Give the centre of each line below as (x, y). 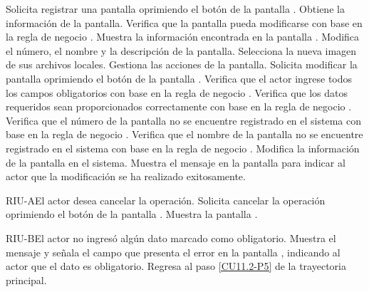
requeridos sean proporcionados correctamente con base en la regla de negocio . (179, 106)
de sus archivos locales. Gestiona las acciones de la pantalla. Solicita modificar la (182, 64)
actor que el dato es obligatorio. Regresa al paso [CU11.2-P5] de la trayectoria (176, 266)
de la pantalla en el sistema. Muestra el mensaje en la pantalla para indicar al (176, 162)
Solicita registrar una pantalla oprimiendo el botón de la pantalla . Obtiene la (175, 9)
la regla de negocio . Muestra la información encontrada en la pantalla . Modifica (183, 37)
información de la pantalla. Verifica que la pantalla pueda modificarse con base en (184, 22)
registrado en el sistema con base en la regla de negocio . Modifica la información (183, 148)
